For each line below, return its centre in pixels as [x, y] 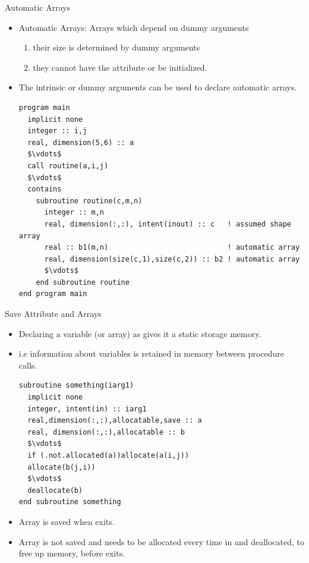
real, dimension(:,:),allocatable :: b [106, 432]
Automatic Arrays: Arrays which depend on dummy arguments [134, 27]
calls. [28, 365]
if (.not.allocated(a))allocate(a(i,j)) [108, 455]
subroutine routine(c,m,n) [89, 201]
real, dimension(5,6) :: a [81, 142]
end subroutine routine [83, 282]
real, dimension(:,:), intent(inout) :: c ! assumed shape [168, 224]
